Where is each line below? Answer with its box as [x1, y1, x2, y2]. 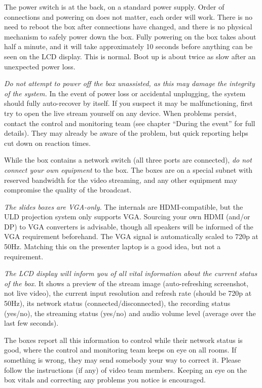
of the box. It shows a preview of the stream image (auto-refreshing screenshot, [4, 278, 249, 288]
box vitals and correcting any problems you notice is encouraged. [4, 374, 206, 385]
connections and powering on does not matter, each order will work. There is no [4, 11, 253, 22]
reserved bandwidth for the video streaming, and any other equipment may [4, 174, 238, 185]
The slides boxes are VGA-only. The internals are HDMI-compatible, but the [4, 201, 243, 212]
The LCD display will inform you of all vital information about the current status [4, 268, 257, 279]
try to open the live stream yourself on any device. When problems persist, [4, 107, 237, 118]
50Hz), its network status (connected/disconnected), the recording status [4, 298, 231, 308]
